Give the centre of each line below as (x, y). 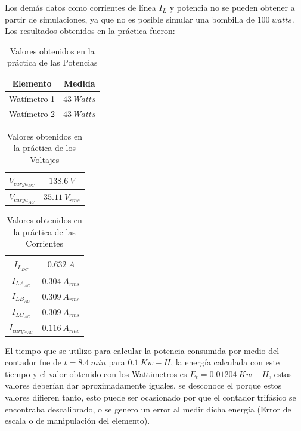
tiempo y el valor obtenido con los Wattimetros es (96, 373)
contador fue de (33, 362)
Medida (79, 83)
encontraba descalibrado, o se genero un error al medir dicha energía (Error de (148, 409)
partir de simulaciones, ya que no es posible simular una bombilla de (130, 19)
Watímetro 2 (32, 113)
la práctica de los (44, 148)
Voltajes (45, 159)
